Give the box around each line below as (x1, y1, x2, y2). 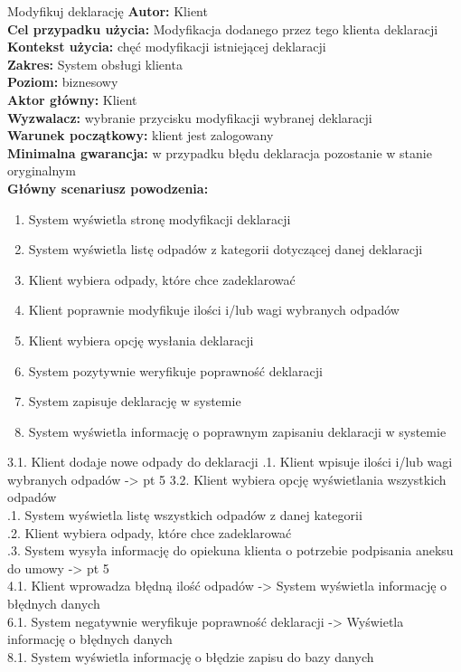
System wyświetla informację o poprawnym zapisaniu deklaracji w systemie (28, 421, 447, 440)
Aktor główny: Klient (7, 90, 137, 109)
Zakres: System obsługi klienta (7, 54, 183, 73)
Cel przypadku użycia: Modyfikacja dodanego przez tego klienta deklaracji (7, 19, 438, 38)
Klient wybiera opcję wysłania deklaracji (28, 330, 254, 349)
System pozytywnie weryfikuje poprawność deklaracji (28, 361, 323, 380)
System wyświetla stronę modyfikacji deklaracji (28, 209, 291, 228)
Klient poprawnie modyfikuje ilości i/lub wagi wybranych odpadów (28, 300, 400, 319)
